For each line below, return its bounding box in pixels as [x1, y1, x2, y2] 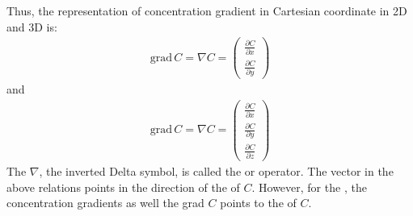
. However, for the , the [251, 178, 367, 195]
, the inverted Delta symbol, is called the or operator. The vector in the [39, 163, 394, 180]
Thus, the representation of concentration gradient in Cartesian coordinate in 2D [6, 2, 407, 19]
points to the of [220, 194, 297, 211]
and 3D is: [6, 18, 57, 35]
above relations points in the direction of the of [6, 178, 240, 195]
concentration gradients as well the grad [6, 194, 204, 211]
